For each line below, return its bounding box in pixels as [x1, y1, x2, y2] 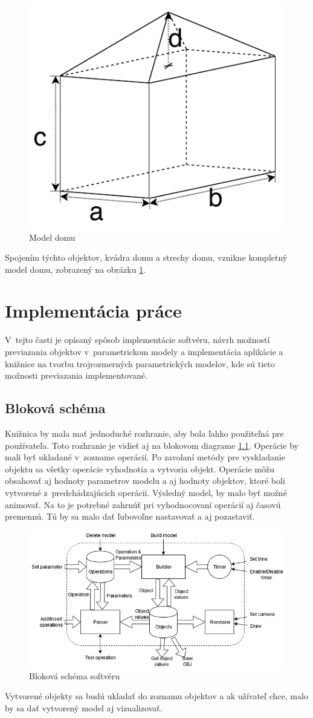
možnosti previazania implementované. [5, 369, 147, 382]
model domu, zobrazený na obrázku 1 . [5, 263, 146, 275]
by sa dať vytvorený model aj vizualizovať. [5, 701, 163, 714]
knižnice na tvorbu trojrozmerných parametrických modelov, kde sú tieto [5, 357, 275, 370]
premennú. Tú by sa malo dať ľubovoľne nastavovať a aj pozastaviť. [5, 510, 255, 523]
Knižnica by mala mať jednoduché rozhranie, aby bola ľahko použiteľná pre [5, 427, 284, 439]
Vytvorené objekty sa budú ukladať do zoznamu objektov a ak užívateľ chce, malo [5, 690, 308, 702]
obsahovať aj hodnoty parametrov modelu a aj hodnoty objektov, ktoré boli [5, 474, 285, 487]
